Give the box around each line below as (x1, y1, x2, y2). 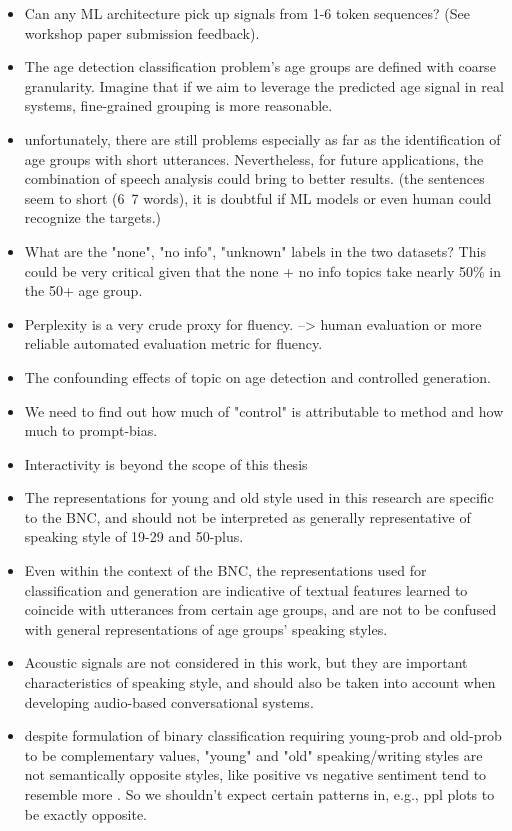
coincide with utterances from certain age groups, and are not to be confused (24, 599, 497, 620)
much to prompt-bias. (24, 420, 158, 441)
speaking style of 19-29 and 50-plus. (24, 526, 244, 547)
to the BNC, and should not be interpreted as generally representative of (24, 506, 471, 527)
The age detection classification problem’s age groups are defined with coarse (24, 56, 496, 77)
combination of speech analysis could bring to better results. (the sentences (24, 168, 485, 189)
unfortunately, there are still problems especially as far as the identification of (24, 128, 501, 149)
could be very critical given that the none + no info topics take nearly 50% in (24, 260, 501, 281)
